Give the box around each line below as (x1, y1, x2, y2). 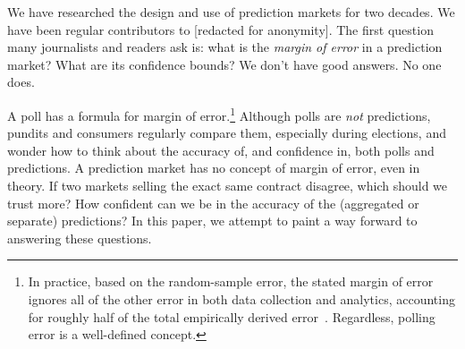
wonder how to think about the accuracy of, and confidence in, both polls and (7, 140, 435, 159)
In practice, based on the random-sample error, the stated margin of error (28, 272, 434, 291)
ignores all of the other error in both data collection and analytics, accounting (28, 289, 455, 308)
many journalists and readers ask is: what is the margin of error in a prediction (7, 38, 443, 56)
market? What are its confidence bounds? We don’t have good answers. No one (7, 55, 442, 73)
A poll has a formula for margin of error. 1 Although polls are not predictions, (7, 103, 431, 124)
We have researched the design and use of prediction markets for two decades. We (7, 3, 455, 21)
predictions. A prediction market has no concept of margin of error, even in (7, 158, 420, 177)
